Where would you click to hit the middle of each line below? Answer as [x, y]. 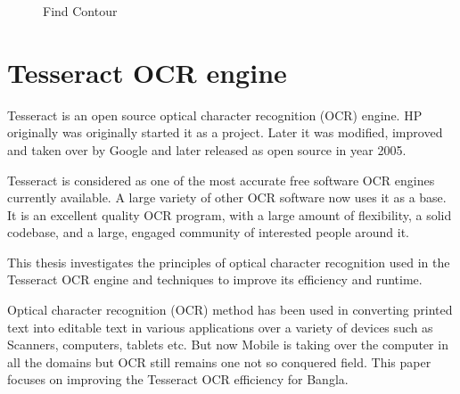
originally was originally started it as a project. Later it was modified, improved [225, 132]
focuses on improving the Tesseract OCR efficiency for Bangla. [178, 379]
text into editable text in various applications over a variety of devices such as [220, 327]
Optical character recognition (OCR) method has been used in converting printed [230, 310]
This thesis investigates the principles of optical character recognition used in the [229, 262]
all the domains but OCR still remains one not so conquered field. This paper [219, 361]
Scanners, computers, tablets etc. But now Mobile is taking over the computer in [228, 345]
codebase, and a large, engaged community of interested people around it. [208, 232]
